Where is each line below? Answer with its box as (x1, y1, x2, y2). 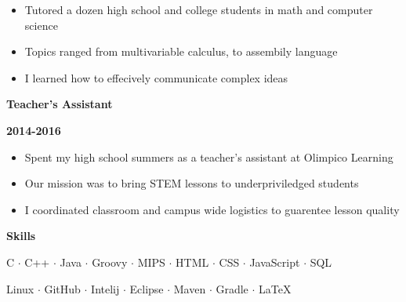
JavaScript (249, 253, 300, 270)
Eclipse (129, 280, 164, 297)
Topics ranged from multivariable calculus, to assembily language (24, 43, 338, 60)
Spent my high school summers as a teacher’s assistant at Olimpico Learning (24, 148, 393, 165)
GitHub (44, 280, 81, 297)
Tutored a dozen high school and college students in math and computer (24, 2, 373, 17)
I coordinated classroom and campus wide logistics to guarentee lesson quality (24, 201, 400, 217)
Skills (6, 227, 36, 244)
